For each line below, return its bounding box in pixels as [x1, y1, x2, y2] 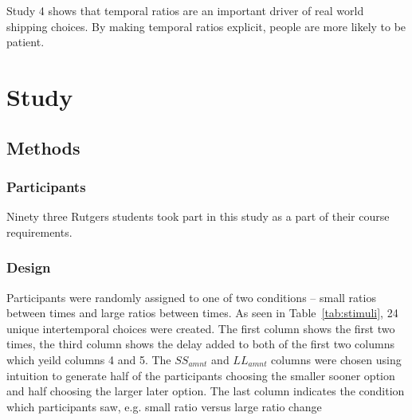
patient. [6, 33, 45, 50]
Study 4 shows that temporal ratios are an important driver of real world [6, 2, 364, 18]
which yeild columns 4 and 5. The [6, 351, 171, 367]
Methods [6, 135, 80, 159]
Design [6, 257, 51, 277]
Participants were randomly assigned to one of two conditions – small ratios [6, 289, 376, 305]
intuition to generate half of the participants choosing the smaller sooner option [6, 367, 395, 383]
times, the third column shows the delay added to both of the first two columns [6, 336, 394, 352]
